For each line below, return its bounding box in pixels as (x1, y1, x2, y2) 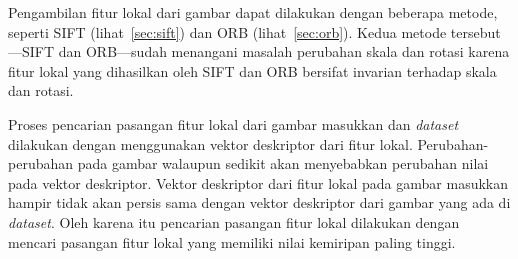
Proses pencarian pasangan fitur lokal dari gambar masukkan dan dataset (8, 113, 459, 134)
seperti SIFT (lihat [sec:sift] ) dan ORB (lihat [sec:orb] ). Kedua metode (8, 21, 447, 42)
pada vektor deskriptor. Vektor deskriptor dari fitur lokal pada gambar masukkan (8, 172, 508, 193)
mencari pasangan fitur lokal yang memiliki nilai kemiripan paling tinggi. (8, 231, 456, 252)
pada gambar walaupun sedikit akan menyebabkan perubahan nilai (77, 153, 489, 174)
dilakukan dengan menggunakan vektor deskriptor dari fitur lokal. (8, 133, 413, 154)
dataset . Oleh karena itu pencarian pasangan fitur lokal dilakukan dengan (8, 211, 460, 232)
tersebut (450, 21, 501, 42)
